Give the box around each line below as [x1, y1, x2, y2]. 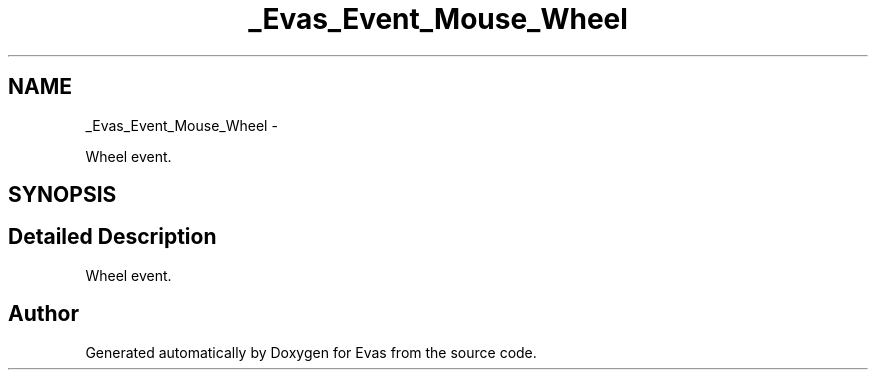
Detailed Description [8, 224, 217, 250]
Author [8, 301, 79, 327]
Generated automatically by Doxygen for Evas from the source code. [85, 343, 537, 361]
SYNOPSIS [8, 182, 117, 208]
